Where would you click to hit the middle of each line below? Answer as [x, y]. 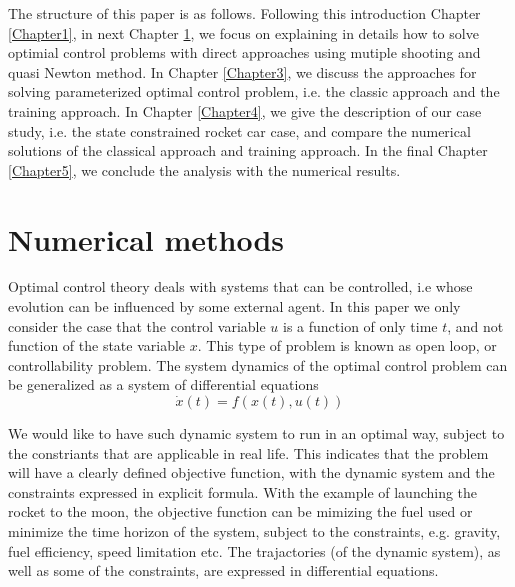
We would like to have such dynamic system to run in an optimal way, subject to [256, 433]
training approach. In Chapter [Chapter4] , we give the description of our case [245, 110]
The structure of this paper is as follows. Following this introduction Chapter [244, 13]
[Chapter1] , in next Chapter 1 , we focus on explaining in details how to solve [243, 32]
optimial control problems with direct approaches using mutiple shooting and [244, 52]
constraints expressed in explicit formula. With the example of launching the [243, 491]
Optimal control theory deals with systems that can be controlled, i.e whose [240, 286]
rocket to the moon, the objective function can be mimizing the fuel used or [240, 511]
